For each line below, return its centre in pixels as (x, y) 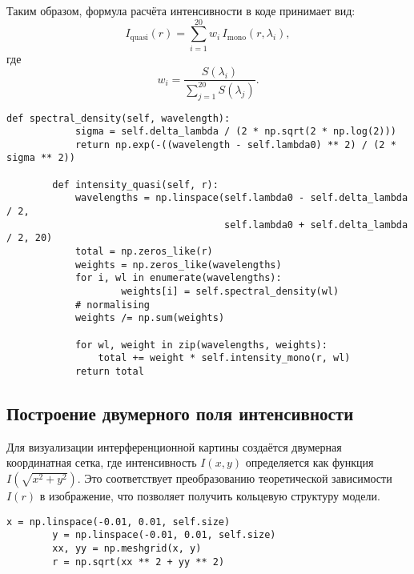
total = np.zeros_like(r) (144, 252)
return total (109, 371)
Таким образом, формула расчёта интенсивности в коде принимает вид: (181, 10)
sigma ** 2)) (41, 158)
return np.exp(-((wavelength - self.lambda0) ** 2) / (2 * (235, 145)
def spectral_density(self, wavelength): (119, 118)
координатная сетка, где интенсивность (102, 462)
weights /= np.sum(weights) (150, 318)
